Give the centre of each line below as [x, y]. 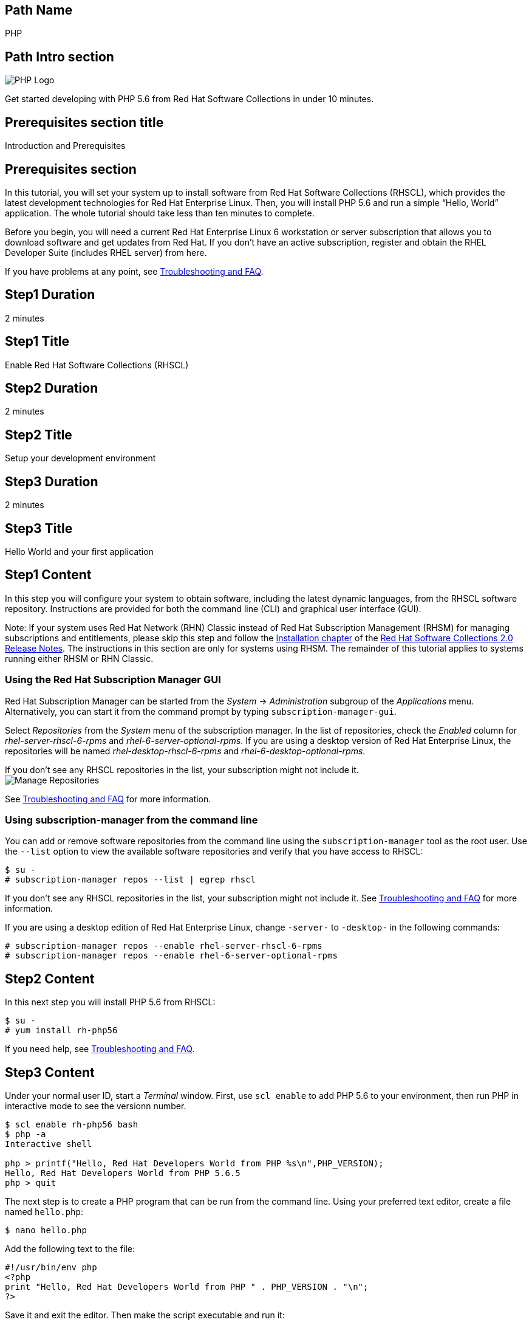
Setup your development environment [80, 458]
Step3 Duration [52, 481]
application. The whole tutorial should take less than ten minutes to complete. [160, 213]
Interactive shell [49, 1144]
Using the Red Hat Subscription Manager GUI [113, 680]
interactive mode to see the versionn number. [96, 1106]
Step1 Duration [50, 295]
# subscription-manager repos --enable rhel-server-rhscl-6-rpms [164, 946]
